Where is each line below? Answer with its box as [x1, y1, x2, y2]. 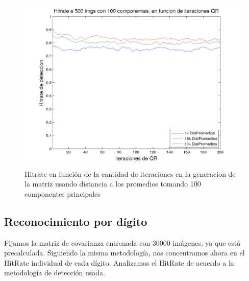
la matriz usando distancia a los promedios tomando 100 [24, 178, 201, 189]
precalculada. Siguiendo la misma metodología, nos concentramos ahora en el [4, 247, 245, 258]
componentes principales [24, 188, 101, 199]
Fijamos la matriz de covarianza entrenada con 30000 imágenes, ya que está [4, 237, 241, 248]
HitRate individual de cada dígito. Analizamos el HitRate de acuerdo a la [4, 257, 234, 268]
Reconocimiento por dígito [4, 213, 147, 229]
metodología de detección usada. [4, 267, 106, 278]
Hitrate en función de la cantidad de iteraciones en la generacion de [24, 168, 236, 179]
